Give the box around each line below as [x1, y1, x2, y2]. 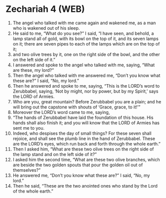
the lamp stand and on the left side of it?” [12, 151, 97, 157]
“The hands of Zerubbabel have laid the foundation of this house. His [12, 114, 154, 120]
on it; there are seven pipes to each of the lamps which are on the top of [12, 41, 160, 47]
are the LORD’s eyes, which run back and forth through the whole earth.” [12, 141, 161, 147]
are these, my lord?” [12, 67, 54, 73]
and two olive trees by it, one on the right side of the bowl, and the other [12, 51, 160, 57]
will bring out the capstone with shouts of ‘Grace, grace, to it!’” [12, 104, 140, 110]
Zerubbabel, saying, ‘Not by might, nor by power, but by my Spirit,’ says [12, 88, 159, 94]
